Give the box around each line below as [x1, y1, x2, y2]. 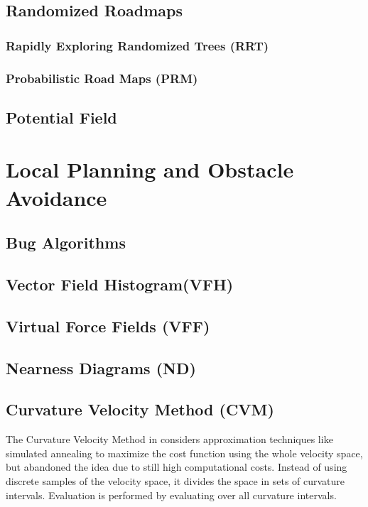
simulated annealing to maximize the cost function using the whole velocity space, [6, 445, 363, 460]
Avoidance [6, 182, 107, 212]
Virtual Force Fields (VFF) [6, 315, 210, 337]
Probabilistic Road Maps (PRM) [6, 69, 198, 87]
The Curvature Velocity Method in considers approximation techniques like [6, 432, 333, 447]
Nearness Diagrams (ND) [6, 356, 196, 378]
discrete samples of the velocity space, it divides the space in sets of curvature [6, 473, 345, 488]
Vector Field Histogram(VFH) [6, 273, 234, 295]
